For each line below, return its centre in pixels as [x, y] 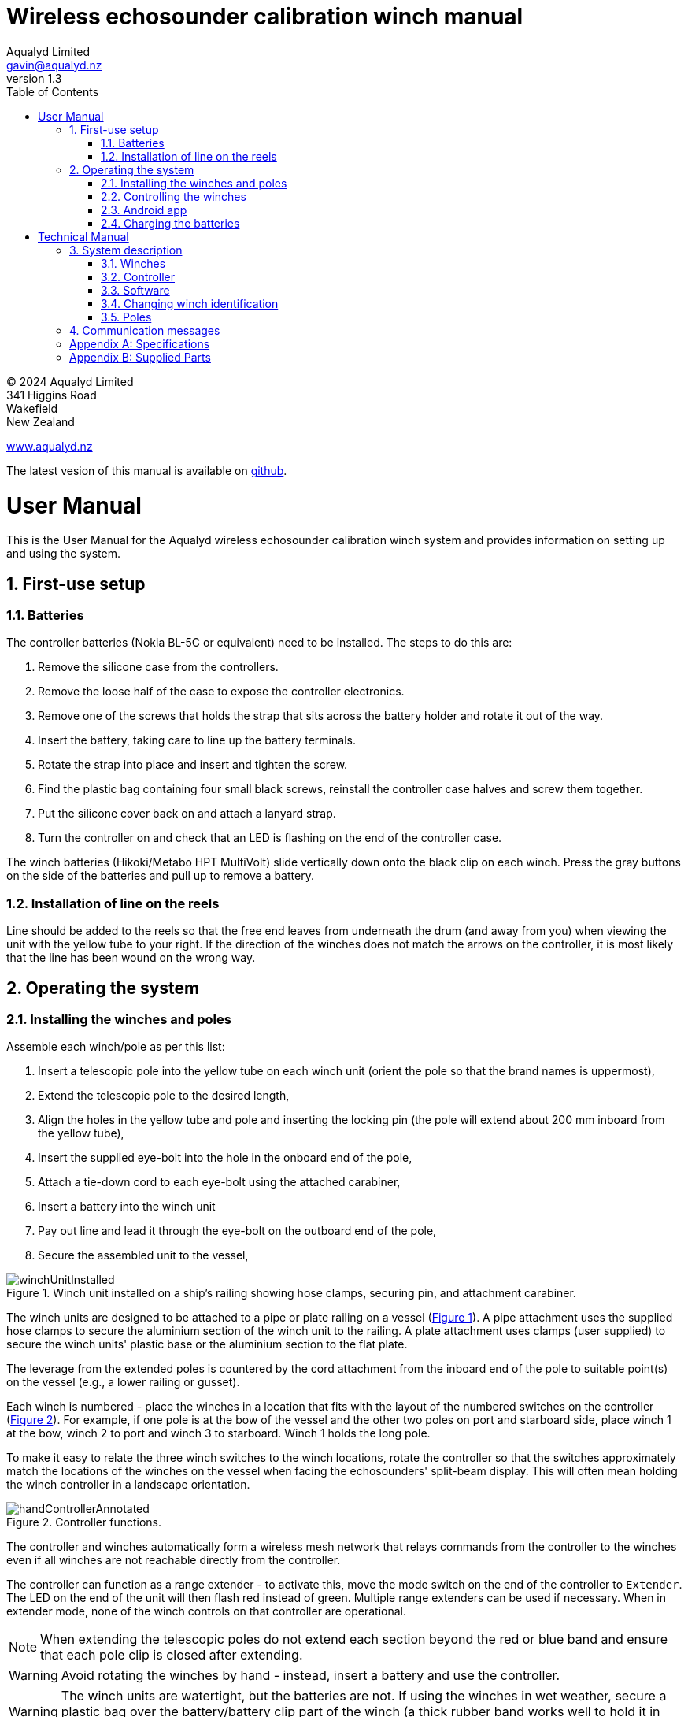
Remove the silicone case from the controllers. [158, 667]
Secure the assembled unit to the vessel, [143, 1255]
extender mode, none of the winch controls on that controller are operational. [207, 1611]
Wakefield [32, 408]
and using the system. [64, 554]
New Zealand [41, 421]
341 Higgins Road [52, 395]
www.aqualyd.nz [50, 446]
